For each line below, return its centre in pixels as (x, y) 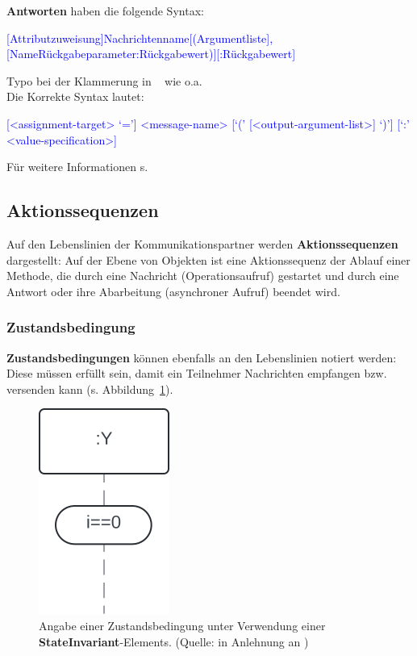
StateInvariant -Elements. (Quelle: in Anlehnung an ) (174, 641)
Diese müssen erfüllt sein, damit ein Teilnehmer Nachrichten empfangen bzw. (197, 373)
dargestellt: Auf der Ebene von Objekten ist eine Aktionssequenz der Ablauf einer (208, 259)
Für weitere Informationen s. (77, 167)
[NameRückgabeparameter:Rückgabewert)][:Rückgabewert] (151, 54)
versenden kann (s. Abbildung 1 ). (90, 389)
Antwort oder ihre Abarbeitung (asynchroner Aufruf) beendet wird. (173, 291)
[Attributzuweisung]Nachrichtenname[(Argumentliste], (140, 38)
